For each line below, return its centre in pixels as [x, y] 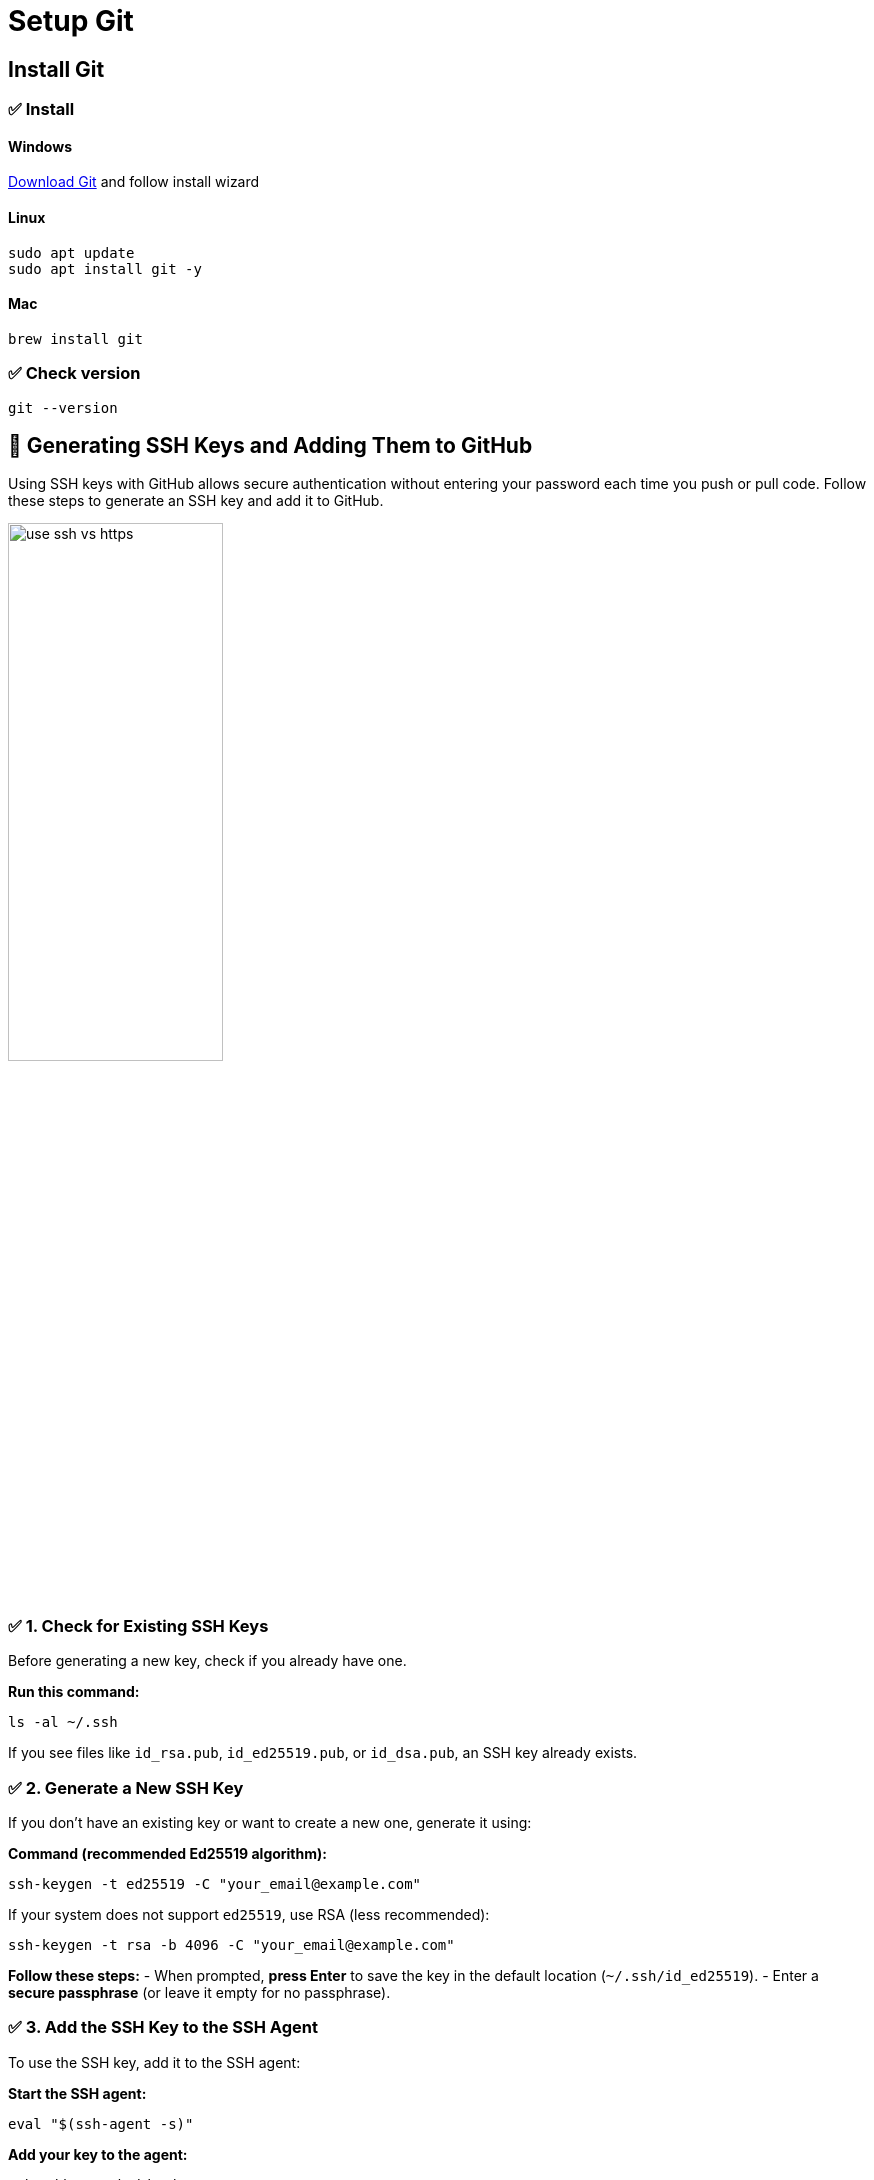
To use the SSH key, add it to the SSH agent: [154, 2062]
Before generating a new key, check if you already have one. [207, 1661]
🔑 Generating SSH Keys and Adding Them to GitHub [270, 445]
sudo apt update [71, 252]
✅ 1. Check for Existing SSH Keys [138, 1625]
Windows [40, 146]
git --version [63, 407]
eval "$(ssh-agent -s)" [101, 2123]
